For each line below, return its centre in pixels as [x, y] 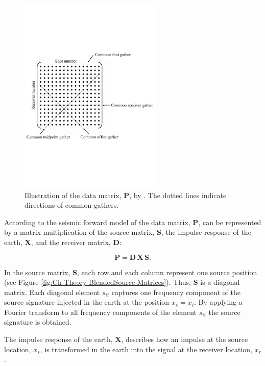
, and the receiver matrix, [71, 242]
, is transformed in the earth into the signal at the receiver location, [146, 349]
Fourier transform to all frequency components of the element [100, 312]
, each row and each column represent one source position [167, 272]
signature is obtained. [38, 322]
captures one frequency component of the [176, 292]
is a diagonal [220, 282]
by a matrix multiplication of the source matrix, [79, 232]
